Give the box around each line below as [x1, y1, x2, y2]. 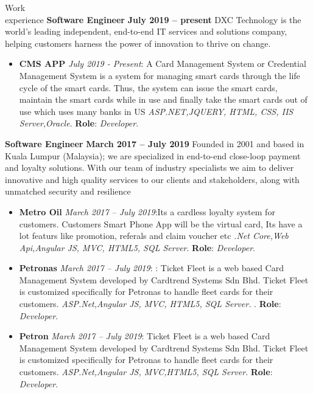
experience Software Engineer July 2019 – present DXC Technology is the [5, 13, 301, 26]
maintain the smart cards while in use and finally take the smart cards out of [19, 93, 308, 106]
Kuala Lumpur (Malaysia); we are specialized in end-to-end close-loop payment [5, 149, 301, 162]
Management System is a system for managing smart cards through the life [19, 69, 300, 81]
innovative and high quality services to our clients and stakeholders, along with [5, 173, 300, 185]
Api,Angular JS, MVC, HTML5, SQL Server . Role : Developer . [19, 241, 255, 254]
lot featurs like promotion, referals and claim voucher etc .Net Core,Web [19, 229, 289, 242]
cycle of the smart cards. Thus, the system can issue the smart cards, [19, 81, 278, 94]
